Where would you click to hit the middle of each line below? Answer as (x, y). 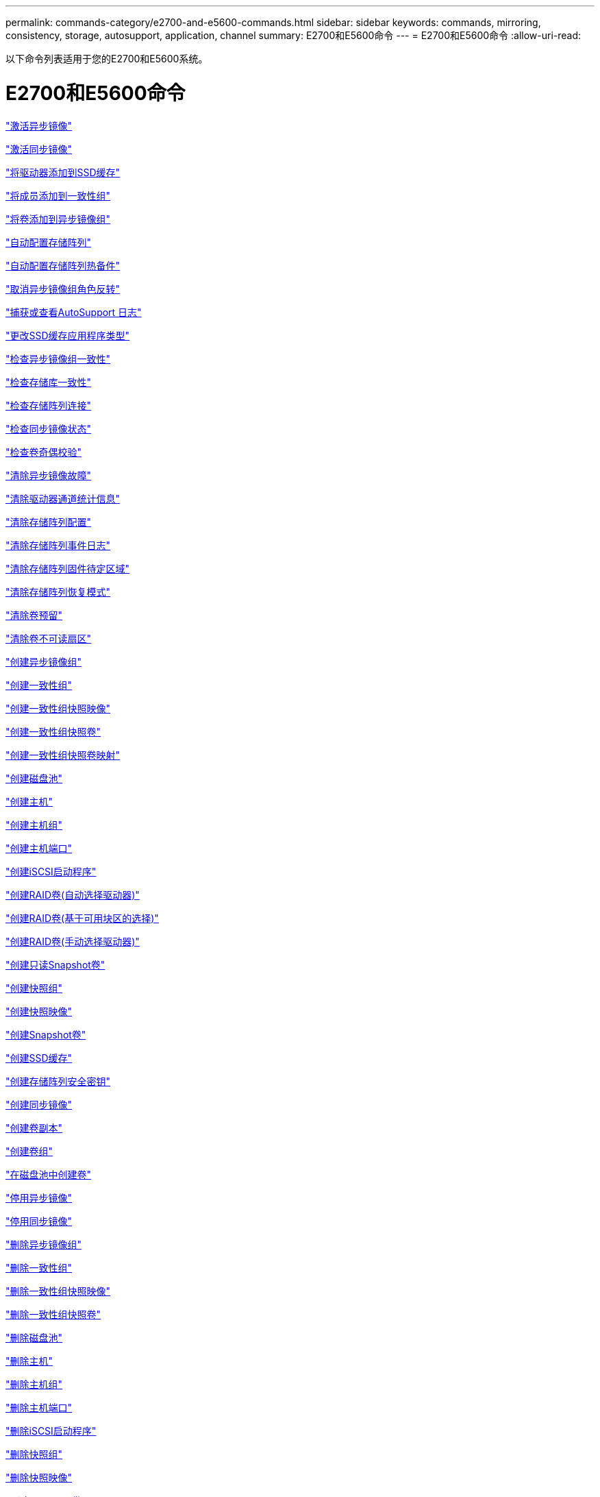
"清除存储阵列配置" (49, 522)
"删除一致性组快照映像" (58, 1291)
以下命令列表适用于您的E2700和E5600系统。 (107, 59)
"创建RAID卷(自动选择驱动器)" (73, 894)
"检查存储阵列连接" (49, 405)
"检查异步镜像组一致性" (58, 358)
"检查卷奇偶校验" (44, 452)
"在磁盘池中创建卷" (49, 1174)
